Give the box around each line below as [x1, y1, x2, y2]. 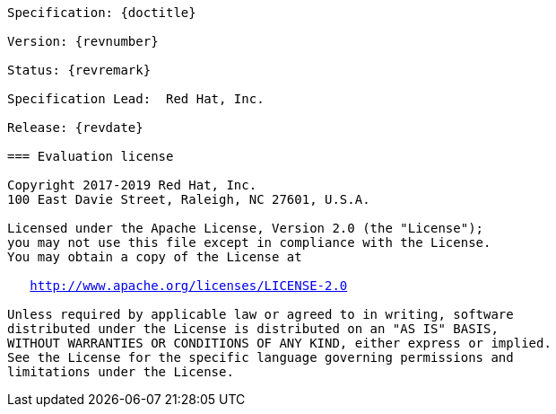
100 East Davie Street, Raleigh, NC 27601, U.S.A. [7, 192, 370, 207]
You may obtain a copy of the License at [7, 250, 302, 264]
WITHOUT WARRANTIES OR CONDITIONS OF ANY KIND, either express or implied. [7, 336, 552, 350]
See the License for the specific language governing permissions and [7, 350, 514, 365]
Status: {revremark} [7, 63, 152, 77]
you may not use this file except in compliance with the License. [7, 235, 491, 250]
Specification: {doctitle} [7, 5, 196, 20]
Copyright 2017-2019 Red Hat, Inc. [7, 178, 257, 192]
